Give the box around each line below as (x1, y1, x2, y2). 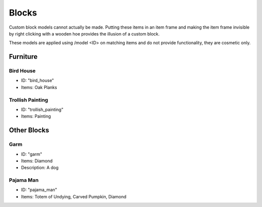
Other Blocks (9, 126, 49, 135)
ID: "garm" (21, 151, 42, 157)
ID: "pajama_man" (21, 187, 58, 193)
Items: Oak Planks (21, 84, 57, 90)
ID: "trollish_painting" (21, 107, 64, 113)
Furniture (9, 52, 38, 61)
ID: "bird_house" (21, 78, 54, 84)
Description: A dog (21, 165, 59, 171)
